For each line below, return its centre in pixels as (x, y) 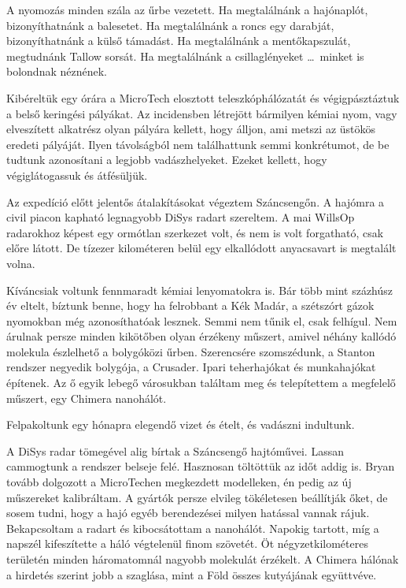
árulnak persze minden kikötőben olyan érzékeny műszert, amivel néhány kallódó (201, 336)
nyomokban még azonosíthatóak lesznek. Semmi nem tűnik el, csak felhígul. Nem (202, 320)
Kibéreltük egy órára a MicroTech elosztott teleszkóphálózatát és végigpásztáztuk (203, 97)
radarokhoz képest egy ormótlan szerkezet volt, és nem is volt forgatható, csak (195, 232)
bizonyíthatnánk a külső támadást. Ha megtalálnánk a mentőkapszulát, (179, 41)
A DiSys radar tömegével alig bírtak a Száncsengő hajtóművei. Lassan (175, 450)
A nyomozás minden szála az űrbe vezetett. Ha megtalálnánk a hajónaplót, (187, 9)
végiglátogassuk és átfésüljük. (77, 175)
